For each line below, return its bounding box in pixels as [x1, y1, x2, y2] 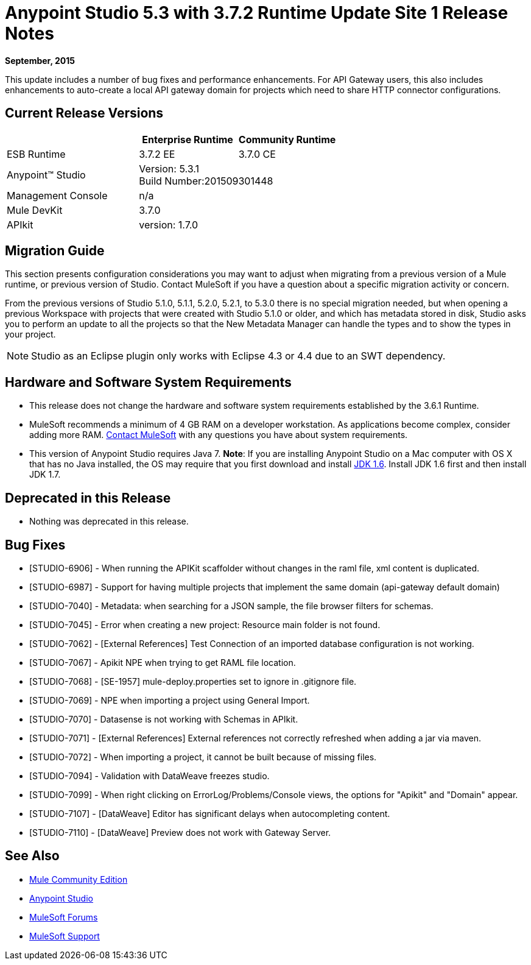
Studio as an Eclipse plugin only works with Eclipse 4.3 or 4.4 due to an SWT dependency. [31, 350, 446, 362]
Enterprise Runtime [142, 133, 233, 146]
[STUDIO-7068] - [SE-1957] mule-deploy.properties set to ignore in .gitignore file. [29, 676, 357, 687]
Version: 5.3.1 [139, 162, 199, 175]
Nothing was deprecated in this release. [29, 516, 189, 527]
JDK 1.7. [29, 469, 61, 480]
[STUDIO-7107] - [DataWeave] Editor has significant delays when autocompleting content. [29, 808, 390, 819]
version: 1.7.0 [139, 218, 199, 231]
